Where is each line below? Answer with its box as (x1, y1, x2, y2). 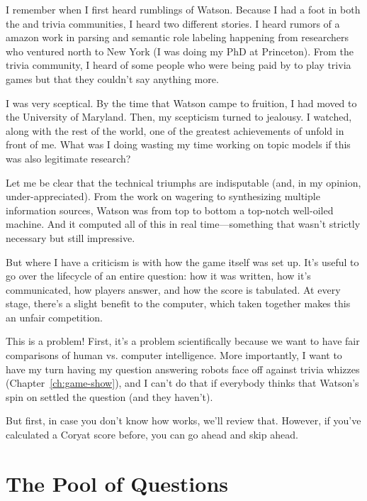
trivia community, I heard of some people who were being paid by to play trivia (6, 57, 351, 72)
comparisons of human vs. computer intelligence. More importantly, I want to (6, 348, 342, 363)
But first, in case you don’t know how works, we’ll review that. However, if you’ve (6, 413, 361, 428)
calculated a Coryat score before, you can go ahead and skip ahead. (6, 427, 298, 442)
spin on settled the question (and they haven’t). (6, 389, 213, 404)
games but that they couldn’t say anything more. (6, 71, 219, 86)
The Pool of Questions (6, 468, 228, 497)
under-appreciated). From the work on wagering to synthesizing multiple (6, 189, 320, 204)
